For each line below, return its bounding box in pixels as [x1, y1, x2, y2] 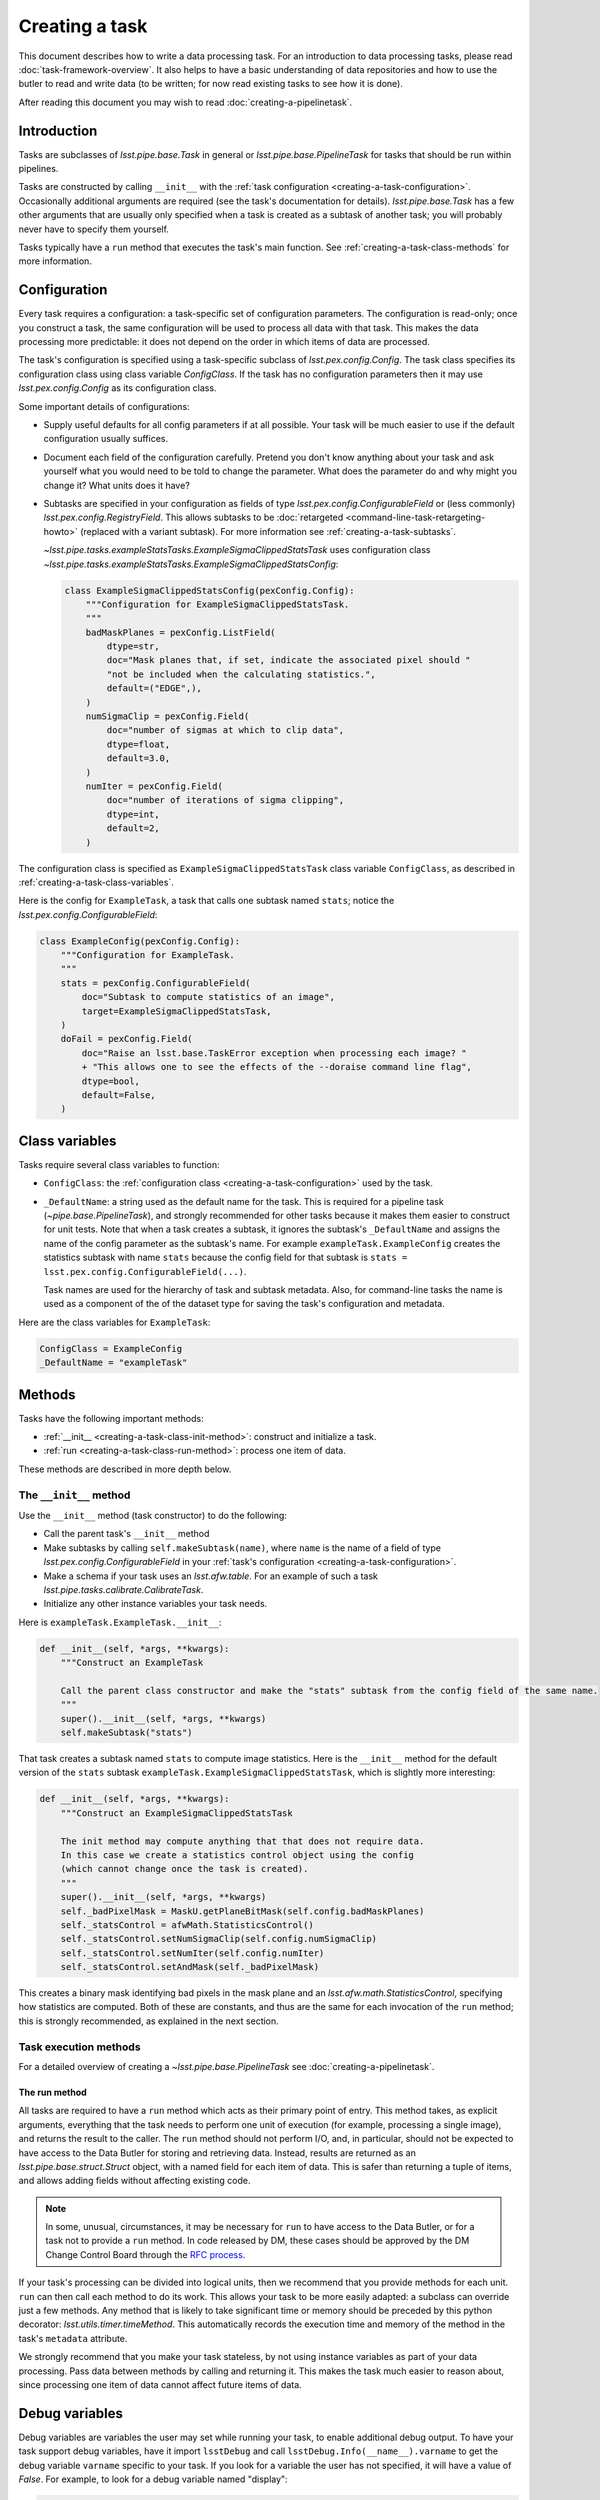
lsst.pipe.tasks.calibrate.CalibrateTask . [43, 1583, 204, 1595]
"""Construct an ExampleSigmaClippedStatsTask [60, 1807, 294, 1819]
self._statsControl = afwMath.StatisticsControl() [60, 1919, 314, 1930]
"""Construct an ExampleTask [60, 1657, 204, 1669]
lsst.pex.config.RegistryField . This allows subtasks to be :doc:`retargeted [43, 511, 344, 524]
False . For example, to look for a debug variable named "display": [18, 2473, 289, 2485]
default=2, [106, 823, 160, 834]
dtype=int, [106, 808, 160, 820]
